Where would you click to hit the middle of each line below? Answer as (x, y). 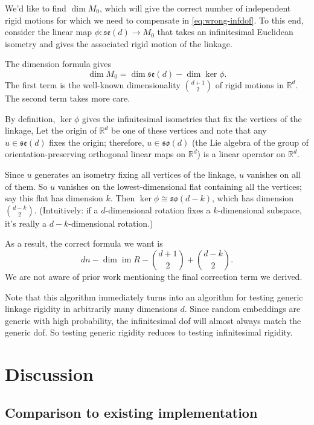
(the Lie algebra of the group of (250, 142)
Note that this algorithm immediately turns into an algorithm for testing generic (154, 297)
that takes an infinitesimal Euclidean (225, 32)
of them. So (26, 186)
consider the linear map (49, 32)
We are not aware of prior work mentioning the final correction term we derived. (154, 276)
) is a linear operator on (241, 154)
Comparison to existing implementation (131, 412)
